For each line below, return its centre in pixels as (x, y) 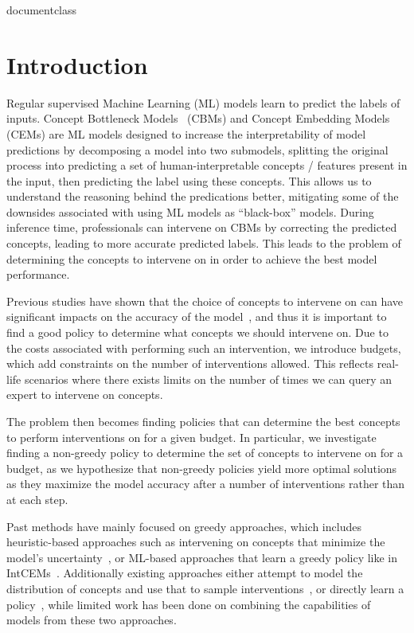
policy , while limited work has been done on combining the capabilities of (189, 604)
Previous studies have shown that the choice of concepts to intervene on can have (205, 301)
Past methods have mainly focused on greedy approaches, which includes (184, 526)
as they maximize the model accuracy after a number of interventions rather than (206, 484)
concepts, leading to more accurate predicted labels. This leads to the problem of (204, 243)
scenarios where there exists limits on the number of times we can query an (208, 379)
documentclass (42, 10)
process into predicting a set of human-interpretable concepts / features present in (207, 165)
